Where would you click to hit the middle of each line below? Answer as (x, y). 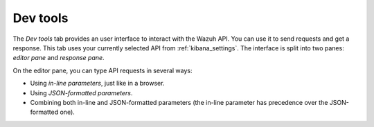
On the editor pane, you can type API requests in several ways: (103, 70)
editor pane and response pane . (59, 58)
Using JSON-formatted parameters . (81, 92)
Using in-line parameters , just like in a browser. (97, 84)
